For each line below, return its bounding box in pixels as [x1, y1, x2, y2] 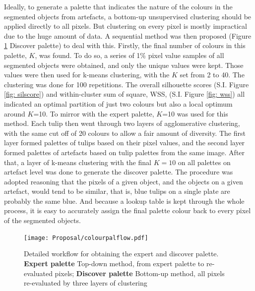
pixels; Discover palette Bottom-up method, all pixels [55, 268, 225, 278]
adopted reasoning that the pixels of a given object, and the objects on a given [4, 176, 243, 186]
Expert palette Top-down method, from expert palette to [24, 258, 204, 268]
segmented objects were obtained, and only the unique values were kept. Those [4, 59, 244, 70]
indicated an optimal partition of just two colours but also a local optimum [4, 98, 233, 109]
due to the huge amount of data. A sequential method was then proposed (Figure [4, 30, 252, 41]
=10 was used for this [162, 108, 228, 118]
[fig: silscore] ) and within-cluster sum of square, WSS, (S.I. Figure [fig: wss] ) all [4, 89, 245, 99]
